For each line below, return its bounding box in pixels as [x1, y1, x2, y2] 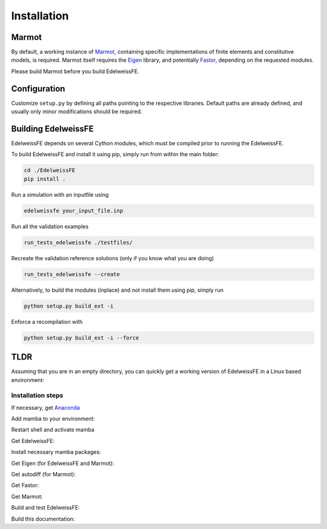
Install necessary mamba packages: [11, 448, 101, 456]
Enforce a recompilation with [11, 318, 83, 325]
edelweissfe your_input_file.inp [24, 207, 124, 214]
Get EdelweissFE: [11, 437, 54, 444]
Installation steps [11, 391, 64, 399]
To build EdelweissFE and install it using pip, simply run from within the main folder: [11, 151, 219, 158]
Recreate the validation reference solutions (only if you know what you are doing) [11, 254, 214, 261]
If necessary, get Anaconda [11, 404, 80, 411]
